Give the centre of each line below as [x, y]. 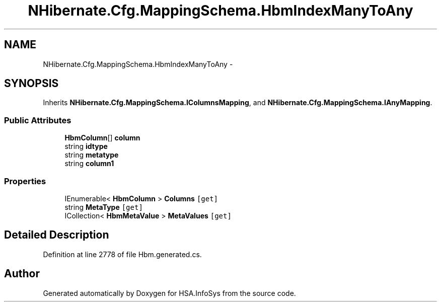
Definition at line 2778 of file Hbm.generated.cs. [122, 254]
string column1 [89, 164]
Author [22, 274]
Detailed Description [57, 235]
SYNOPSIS [31, 84]
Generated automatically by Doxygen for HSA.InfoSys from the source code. [169, 293]
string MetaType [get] [104, 207]
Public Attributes [38, 120]
